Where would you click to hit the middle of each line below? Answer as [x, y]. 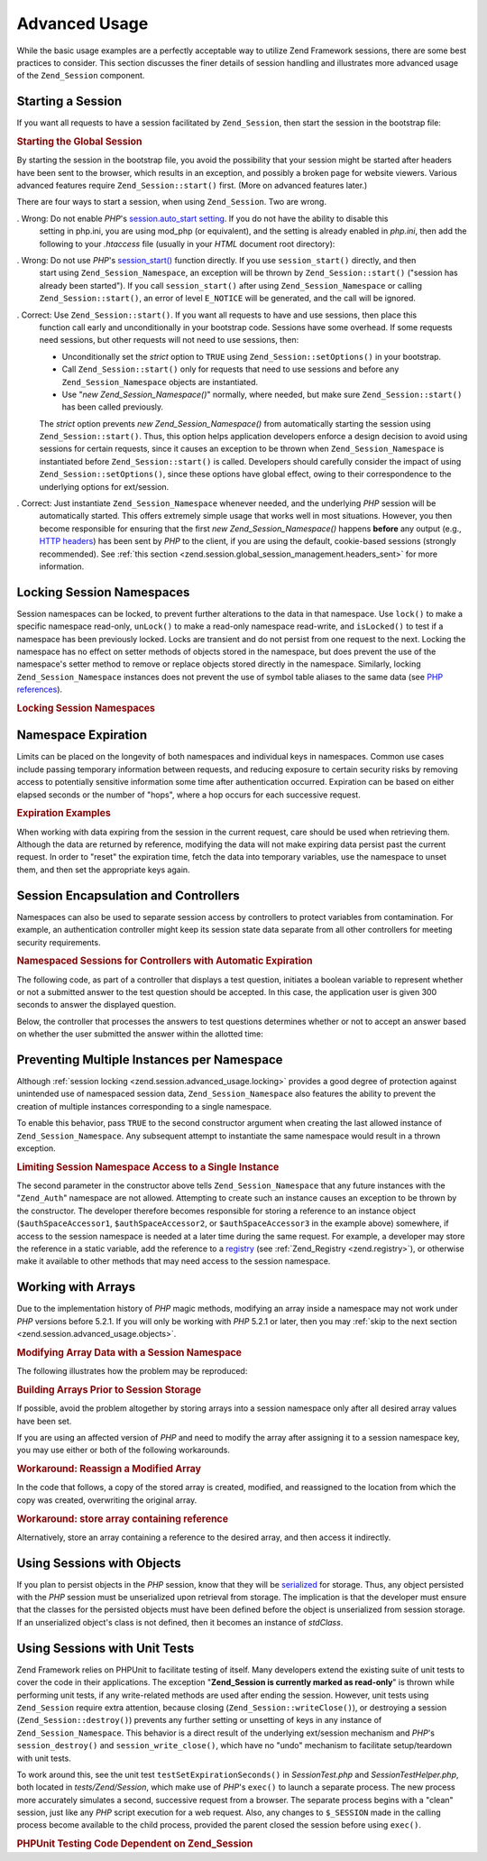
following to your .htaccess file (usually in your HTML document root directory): [187, 244]
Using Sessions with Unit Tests [106, 1648]
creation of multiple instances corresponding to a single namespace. [144, 1106]
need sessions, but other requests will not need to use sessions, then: [169, 340]
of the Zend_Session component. [81, 76]
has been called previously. [113, 407]
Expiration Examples [64, 814]
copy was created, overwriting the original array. [107, 1500]
